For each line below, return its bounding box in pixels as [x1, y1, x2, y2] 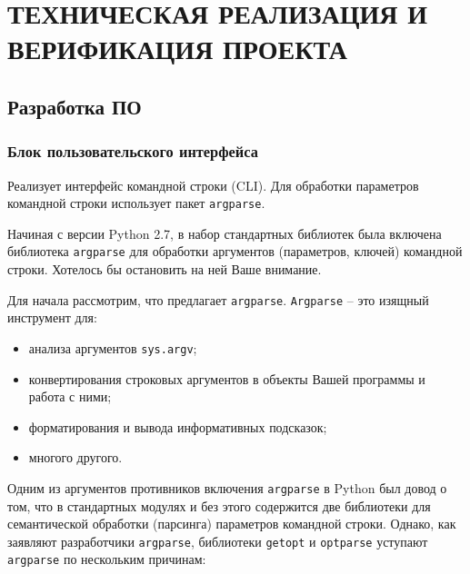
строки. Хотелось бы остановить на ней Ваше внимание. [7, 260, 322, 279]
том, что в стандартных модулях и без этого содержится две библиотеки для [7, 496, 431, 515]
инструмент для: [7, 308, 97, 327]
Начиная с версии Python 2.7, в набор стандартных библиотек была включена [7, 223, 442, 242]
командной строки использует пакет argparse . [7, 193, 265, 213]
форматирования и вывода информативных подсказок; [28, 417, 327, 436]
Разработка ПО [7, 92, 142, 120]
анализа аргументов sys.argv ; [28, 338, 197, 357]
